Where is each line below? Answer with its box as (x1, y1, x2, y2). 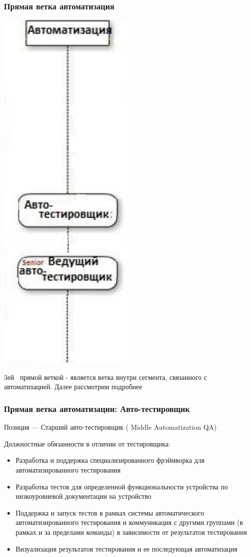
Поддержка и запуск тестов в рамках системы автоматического (15, 507, 204, 518)
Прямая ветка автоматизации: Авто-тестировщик (4, 402, 190, 414)
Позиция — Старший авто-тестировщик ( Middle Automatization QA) (4, 422, 217, 432)
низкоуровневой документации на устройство (15, 491, 151, 501)
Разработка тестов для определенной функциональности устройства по (15, 481, 228, 491)
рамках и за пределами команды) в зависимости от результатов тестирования (15, 526, 247, 537)
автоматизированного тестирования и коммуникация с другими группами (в (15, 517, 243, 527)
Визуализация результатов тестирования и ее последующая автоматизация (15, 543, 238, 554)
